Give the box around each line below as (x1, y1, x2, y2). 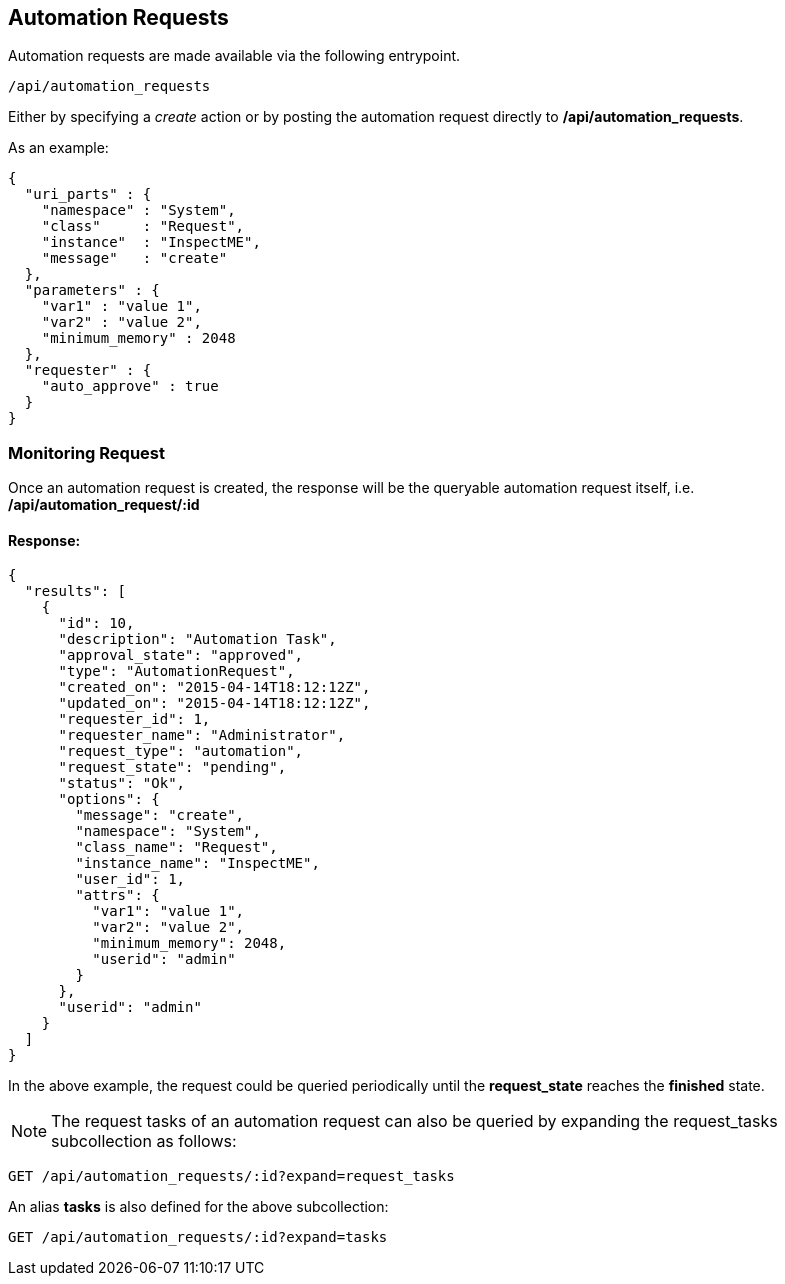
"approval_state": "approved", (58, 647, 304, 664)
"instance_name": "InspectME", (75, 855, 320, 872)
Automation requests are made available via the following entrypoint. (8, 47, 461, 65)
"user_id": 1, (75, 871, 186, 888)
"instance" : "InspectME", (41, 234, 261, 251)
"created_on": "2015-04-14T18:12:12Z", (58, 679, 371, 696)
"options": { (58, 791, 160, 808)
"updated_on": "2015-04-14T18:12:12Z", (58, 695, 371, 712)
